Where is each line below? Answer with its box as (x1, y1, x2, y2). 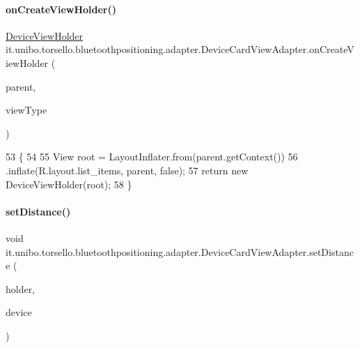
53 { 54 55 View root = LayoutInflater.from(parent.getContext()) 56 (6, 149, 298, 164)
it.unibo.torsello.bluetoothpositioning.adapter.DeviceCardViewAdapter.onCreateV (6, 42, 354, 56)
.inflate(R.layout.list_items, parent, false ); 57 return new (6, 162, 249, 177)
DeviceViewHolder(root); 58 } (6, 176, 132, 191)
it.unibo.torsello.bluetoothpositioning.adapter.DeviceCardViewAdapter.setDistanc (6, 244, 354, 259)
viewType (6, 103, 47, 117)
